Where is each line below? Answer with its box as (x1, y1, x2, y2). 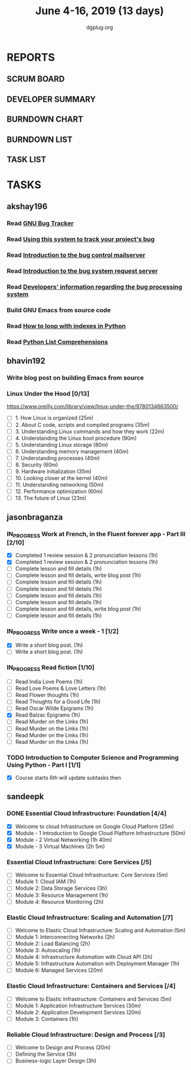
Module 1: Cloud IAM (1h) (15, 878, 76, 885)
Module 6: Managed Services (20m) (15, 967, 103, 974)
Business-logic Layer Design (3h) (15, 1057, 97, 1065)
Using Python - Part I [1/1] (6, 761, 81, 769)
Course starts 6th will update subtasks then (15, 774, 121, 782)
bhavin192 (6, 356, 46, 366)
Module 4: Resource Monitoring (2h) (15, 898, 104, 905)
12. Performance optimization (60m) (15, 488, 103, 495)
